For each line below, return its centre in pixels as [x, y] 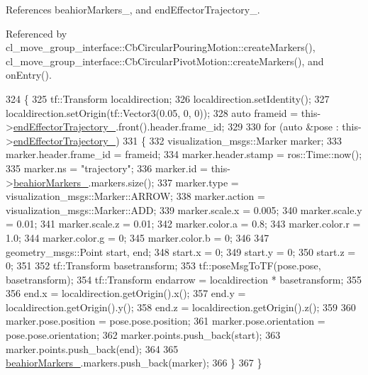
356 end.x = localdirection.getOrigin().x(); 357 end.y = [126, 293]
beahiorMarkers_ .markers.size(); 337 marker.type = [126, 182]
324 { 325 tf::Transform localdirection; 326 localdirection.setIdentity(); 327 [168, 98]
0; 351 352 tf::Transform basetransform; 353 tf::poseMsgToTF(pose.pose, [163, 265]
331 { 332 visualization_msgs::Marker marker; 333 [233, 140]
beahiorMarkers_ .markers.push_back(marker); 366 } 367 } [134, 363]
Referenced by [37, 33]
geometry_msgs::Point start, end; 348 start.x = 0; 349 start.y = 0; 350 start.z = [181, 251]
